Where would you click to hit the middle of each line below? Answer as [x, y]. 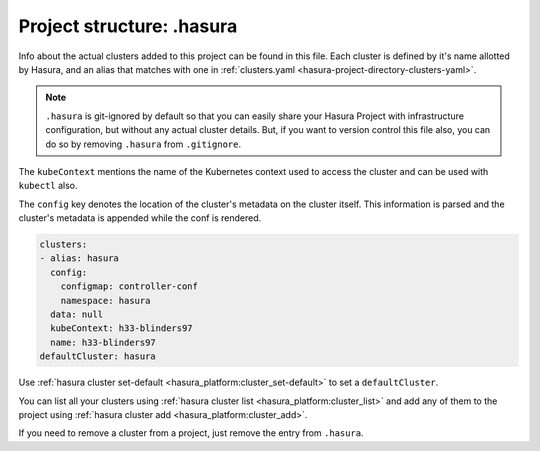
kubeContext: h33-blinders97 [122, 328]
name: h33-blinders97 [103, 342]
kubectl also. [48, 186]
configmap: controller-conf [129, 286]
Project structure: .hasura [128, 26]
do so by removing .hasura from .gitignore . [143, 144]
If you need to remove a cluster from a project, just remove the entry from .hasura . [191, 433]
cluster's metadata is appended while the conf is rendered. [140, 218]
